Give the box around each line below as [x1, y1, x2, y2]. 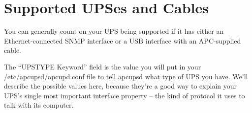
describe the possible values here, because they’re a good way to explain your [4, 81, 237, 91]
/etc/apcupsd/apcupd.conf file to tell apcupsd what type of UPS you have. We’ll [4, 71, 248, 81]
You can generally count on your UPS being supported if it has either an [4, 26, 224, 36]
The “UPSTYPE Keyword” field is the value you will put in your [4, 61, 201, 71]
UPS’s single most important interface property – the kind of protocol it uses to [4, 90, 245, 100]
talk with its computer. [4, 100, 74, 110]
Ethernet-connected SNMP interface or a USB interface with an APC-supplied [4, 35, 241, 45]
